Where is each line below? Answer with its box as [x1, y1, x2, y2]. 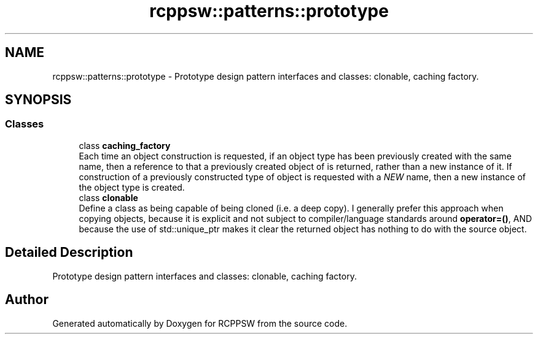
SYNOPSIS [5, 92, 72, 108]
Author [5, 292, 49, 308]
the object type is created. [79, 181, 185, 192]
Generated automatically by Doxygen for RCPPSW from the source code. [52, 318, 348, 329]
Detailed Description [5, 245, 133, 261]
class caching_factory [79, 140, 171, 151]
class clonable [79, 192, 138, 203]
